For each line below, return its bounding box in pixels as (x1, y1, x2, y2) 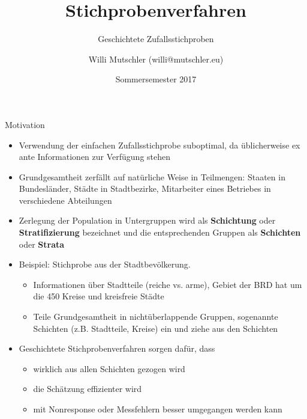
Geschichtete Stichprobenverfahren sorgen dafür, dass (19, 342, 215, 355)
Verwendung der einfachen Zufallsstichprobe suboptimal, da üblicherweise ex (19, 138, 300, 151)
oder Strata (19, 237, 65, 250)
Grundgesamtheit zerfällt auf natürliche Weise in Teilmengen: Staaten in (19, 170, 285, 183)
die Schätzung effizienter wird (33, 382, 142, 395)
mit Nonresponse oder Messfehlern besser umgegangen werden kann (33, 403, 282, 415)
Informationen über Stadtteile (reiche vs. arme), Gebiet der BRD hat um (33, 278, 302, 290)
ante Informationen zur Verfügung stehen (19, 150, 171, 163)
